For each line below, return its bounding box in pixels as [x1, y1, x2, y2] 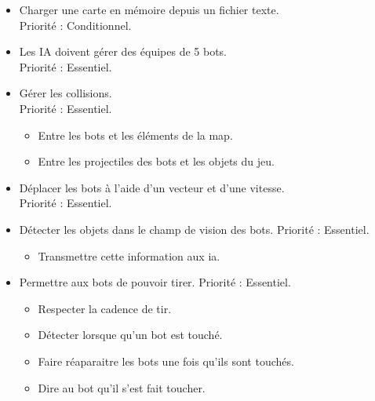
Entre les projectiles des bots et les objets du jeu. [38, 153, 275, 170]
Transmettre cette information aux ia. [38, 247, 220, 264]
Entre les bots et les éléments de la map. [38, 126, 233, 143]
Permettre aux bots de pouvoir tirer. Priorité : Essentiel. [19, 274, 291, 290]
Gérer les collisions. [19, 85, 112, 101]
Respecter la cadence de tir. [38, 300, 172, 316]
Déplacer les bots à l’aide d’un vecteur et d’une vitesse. [19, 179, 285, 195]
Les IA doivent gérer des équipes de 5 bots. [19, 43, 228, 60]
